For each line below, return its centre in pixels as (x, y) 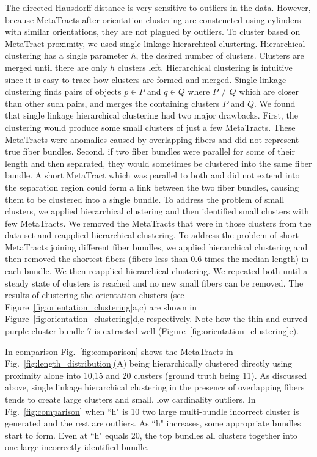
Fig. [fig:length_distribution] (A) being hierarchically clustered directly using (149, 363)
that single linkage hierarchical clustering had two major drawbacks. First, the (151, 115)
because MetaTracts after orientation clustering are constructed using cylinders (153, 19)
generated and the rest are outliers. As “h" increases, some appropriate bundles (153, 423)
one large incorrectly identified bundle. (77, 447)
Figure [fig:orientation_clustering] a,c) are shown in (101, 306)
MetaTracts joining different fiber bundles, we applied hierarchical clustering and (156, 247)
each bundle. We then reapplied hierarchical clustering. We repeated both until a (156, 271)
